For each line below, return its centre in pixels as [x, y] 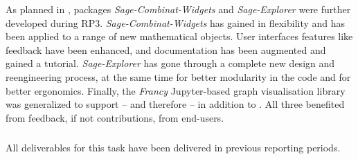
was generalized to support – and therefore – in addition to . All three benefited [175, 104]
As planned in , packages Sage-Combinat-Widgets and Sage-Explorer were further [178, 9]
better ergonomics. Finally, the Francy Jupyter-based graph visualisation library [176, 90]
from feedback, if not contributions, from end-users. [115, 117]
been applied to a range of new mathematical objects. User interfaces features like [179, 36]
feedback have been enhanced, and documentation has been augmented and [166, 49]
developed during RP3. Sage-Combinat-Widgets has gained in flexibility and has [176, 22]
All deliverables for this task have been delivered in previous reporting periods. [173, 147]
